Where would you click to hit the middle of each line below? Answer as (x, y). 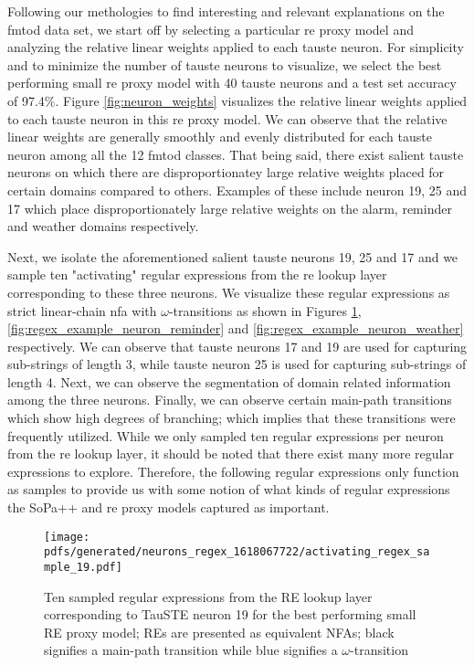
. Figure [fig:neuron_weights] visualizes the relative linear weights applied (261, 100)
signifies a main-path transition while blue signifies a (191, 650)
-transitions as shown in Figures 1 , (265, 310)
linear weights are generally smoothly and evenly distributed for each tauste (220, 137)
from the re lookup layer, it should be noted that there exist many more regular (231, 454)
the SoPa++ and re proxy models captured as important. (169, 507)
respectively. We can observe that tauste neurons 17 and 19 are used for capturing (237, 346)
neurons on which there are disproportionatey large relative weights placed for (226, 172)
